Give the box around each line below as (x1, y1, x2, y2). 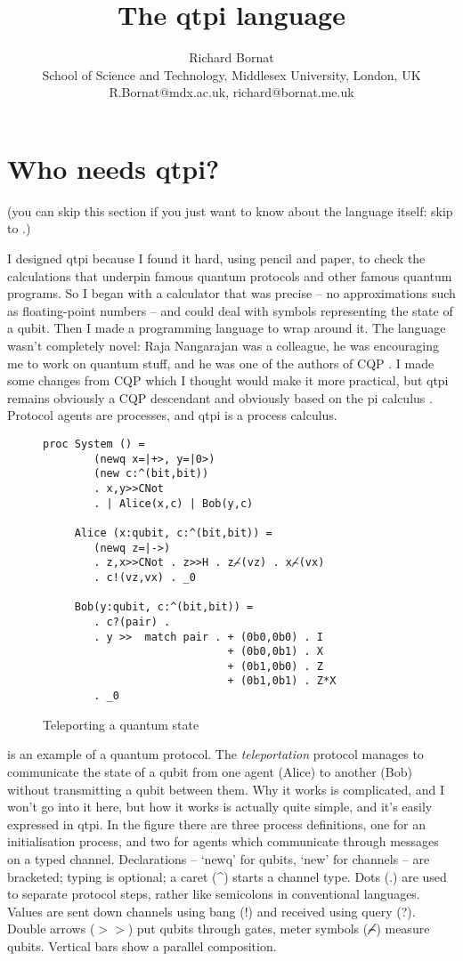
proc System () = (43, 437, 145, 450)
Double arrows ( (7, 919, 95, 938)
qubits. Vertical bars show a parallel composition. (7, 936, 277, 955)
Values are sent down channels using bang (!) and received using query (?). (7, 901, 416, 920)
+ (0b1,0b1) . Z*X (227, 674, 337, 688)
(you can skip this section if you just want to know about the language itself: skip (7, 201, 453, 220)
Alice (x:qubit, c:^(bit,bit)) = (74, 526, 272, 539)
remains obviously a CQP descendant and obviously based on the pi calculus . (7, 388, 433, 407)
